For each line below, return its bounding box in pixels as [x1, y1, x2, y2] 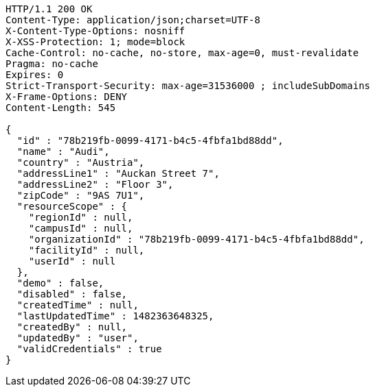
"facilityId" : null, [28, 245, 145, 256]
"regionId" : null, [28, 212, 133, 223]
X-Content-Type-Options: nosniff [5, 25, 185, 36]
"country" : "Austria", [16, 157, 145, 168]
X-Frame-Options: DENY [5, 91, 128, 102]
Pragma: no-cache [5, 58, 98, 69]
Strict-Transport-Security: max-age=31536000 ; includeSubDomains [5, 80, 371, 91]
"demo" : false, [16, 278, 104, 289]
